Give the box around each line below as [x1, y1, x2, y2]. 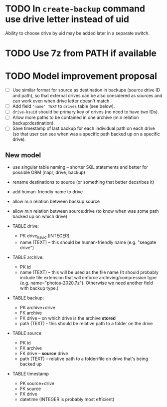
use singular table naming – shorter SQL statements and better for [12, 164, 149, 170]
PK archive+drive [19, 304, 56, 310]
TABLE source [12, 330, 41, 336]
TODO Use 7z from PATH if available [5, 48, 157, 59]
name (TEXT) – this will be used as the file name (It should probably [19, 269, 159, 275]
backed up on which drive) [12, 213, 68, 220]
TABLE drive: [12, 223, 39, 229]
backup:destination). [12, 120, 55, 126]
